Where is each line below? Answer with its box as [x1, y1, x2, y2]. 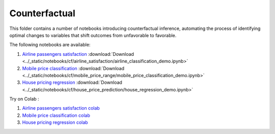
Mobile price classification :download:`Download [22, 65, 125, 71]
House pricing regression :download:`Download [22, 79, 122, 86]
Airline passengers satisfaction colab [22, 105, 100, 111]
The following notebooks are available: [9, 42, 91, 48]
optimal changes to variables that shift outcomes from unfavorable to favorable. [9, 32, 177, 38]
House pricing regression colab [22, 119, 89, 125]
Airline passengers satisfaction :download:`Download [22, 51, 134, 57]
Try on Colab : [9, 96, 39, 102]
